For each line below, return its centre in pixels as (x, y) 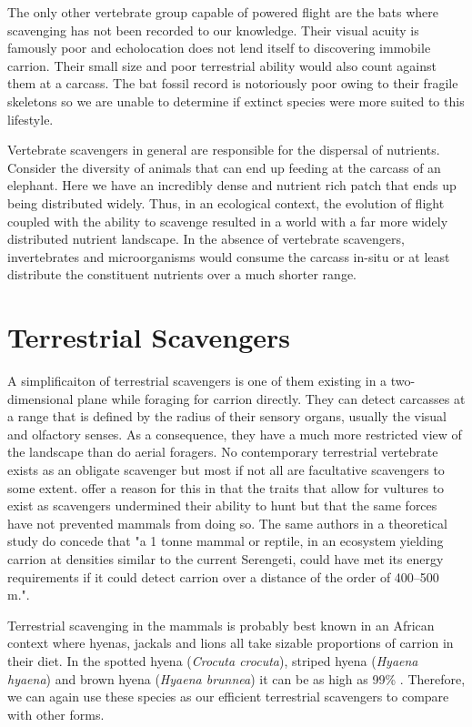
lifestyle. (30, 119)
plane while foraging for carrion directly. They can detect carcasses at (271, 398)
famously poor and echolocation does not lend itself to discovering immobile (219, 48)
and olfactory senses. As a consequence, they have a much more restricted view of (235, 434)
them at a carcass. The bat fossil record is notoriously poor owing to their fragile (233, 83)
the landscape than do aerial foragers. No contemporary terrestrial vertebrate (223, 452)
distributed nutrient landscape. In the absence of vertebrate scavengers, (206, 239)
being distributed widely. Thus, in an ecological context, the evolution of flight (226, 202)
